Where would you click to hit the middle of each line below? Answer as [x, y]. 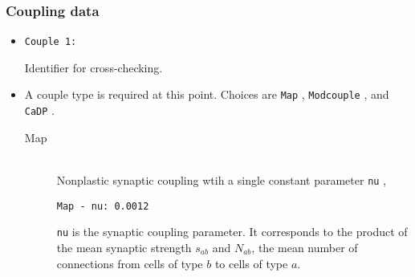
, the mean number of [305, 247]
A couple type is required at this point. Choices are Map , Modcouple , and [207, 94]
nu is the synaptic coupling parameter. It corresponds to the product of [232, 232]
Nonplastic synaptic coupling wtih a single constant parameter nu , [222, 179]
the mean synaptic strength [124, 247]
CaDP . [39, 110]
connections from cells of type [130, 263]
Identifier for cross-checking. [94, 67]
